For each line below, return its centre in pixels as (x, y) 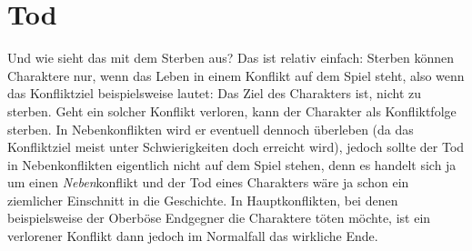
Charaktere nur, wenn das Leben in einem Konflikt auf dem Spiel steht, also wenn (236, 75)
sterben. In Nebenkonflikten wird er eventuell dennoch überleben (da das (211, 129)
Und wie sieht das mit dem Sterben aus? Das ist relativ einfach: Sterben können (231, 58)
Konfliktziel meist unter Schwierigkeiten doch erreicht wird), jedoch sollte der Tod (236, 147)
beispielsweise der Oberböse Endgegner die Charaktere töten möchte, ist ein (219, 218)
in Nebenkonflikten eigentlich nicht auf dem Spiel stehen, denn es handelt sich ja (232, 164)
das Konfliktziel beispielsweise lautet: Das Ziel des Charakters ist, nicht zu (215, 93)
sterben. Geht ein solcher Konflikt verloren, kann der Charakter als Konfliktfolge (232, 110)
